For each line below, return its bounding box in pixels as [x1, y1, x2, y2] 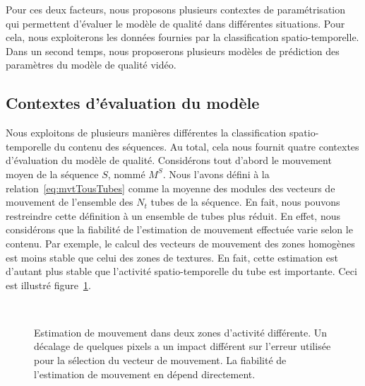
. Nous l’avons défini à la [162, 166, 270, 181]
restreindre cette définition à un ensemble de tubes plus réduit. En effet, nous [6, 208, 341, 223]
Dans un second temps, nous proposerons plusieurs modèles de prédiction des [6, 43, 340, 58]
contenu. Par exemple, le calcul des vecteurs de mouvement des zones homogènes [6, 235, 355, 250]
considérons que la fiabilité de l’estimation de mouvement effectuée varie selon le [6, 222, 353, 237]
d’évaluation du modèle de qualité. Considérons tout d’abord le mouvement [6, 153, 332, 168]
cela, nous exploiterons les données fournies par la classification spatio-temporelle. [6, 30, 359, 45]
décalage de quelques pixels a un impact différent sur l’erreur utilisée [34, 339, 331, 353]
